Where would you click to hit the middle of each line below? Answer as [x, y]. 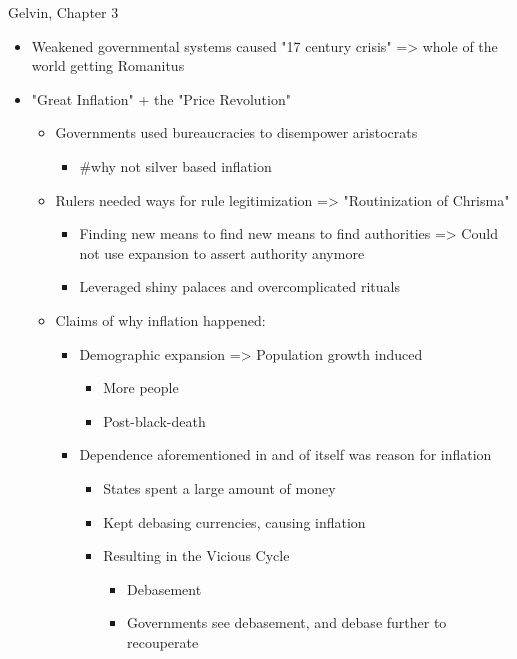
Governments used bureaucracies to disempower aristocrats [236, 132]
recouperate [162, 641]
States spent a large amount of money [219, 487]
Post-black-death [154, 420]
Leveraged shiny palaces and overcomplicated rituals [239, 286]
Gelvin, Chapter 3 [63, 12]
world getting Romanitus [108, 65]
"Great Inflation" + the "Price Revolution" [161, 98]
